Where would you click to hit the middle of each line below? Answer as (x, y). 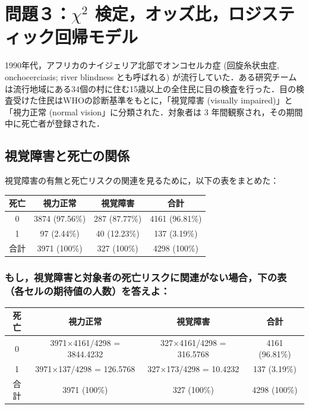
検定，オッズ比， (161, 13)
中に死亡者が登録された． (55, 123)
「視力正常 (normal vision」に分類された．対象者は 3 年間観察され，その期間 (154, 111)
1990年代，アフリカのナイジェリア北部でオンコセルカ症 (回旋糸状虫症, (142, 65)
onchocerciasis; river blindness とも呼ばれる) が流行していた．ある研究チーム (151, 76)
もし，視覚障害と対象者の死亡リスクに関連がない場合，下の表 (146, 277)
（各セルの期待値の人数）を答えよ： (88, 290)
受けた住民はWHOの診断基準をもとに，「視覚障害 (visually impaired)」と (153, 100)
